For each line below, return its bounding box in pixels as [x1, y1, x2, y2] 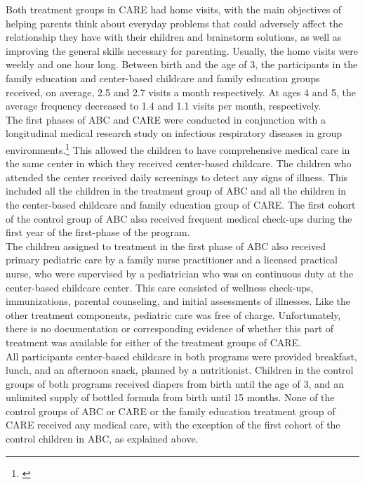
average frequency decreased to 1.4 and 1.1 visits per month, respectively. [6, 98, 321, 113]
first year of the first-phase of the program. [6, 225, 190, 240]
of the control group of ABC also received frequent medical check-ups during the [6, 211, 352, 225]
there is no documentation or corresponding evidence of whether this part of [6, 321, 334, 336]
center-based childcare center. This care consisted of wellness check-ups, [6, 280, 314, 294]
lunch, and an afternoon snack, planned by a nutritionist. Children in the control [6, 362, 354, 377]
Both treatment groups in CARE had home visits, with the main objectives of [6, 2, 342, 16]
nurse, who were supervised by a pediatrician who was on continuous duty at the [6, 266, 354, 280]
